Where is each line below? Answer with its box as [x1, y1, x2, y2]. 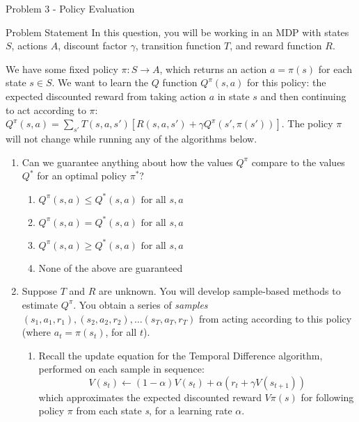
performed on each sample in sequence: [38, 362, 205, 376]
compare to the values [251, 154, 345, 169]
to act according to [6, 102, 86, 117]
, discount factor [58, 38, 127, 53]
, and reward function [230, 38, 322, 53]
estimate [22, 297, 58, 311]
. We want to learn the [51, 75, 149, 90]
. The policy [281, 116, 333, 131]
